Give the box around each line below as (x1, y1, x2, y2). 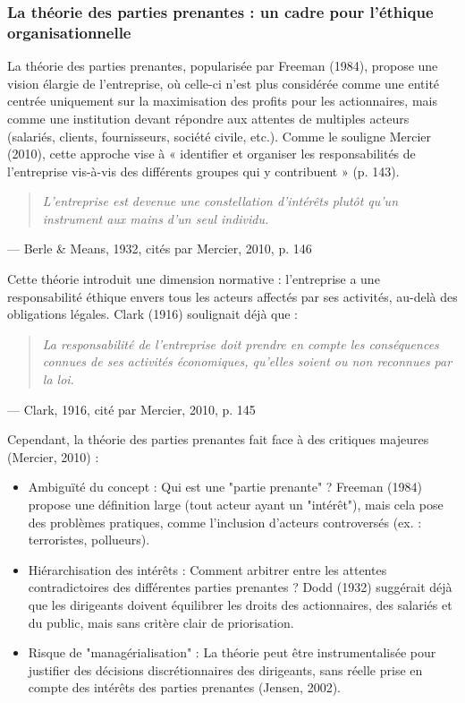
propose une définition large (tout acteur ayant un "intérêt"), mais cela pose (28, 495, 444, 514)
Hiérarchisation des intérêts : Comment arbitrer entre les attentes (28, 560, 387, 579)
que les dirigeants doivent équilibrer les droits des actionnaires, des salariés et (28, 595, 452, 613)
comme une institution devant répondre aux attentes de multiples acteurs (7, 108, 410, 127)
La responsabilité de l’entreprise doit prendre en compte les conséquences (42, 334, 439, 353)
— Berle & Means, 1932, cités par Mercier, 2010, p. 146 (7, 239, 312, 258)
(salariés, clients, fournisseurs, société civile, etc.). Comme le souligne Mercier (7, 126, 432, 145)
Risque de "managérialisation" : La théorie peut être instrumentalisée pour (28, 643, 436, 662)
